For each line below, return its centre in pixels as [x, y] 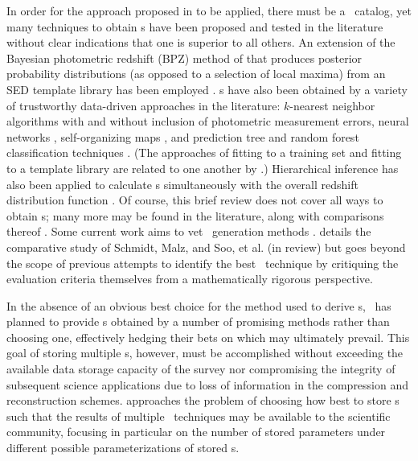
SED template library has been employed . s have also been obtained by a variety [207, 89]
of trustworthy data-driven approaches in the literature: [143, 105]
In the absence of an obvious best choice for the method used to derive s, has [199, 305]
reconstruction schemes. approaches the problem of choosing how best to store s [203, 400]
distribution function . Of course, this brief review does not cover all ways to [195, 200]
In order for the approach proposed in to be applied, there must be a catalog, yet [209, 10]
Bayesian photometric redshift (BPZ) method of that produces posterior [184, 58]
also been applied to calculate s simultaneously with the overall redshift [182, 184]
